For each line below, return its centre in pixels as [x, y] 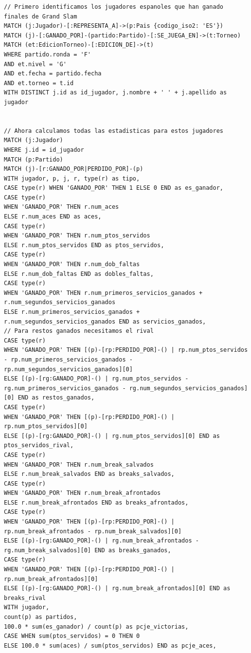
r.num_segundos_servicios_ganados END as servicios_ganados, [105, 321]
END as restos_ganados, [56, 398]
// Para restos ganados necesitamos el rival [79, 331]
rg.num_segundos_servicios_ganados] [188, 388]
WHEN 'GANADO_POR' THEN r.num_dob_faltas [72, 264]
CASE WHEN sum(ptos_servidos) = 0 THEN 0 [72, 636]
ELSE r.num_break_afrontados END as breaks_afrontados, [96, 502]
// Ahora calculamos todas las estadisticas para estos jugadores [114, 131]
